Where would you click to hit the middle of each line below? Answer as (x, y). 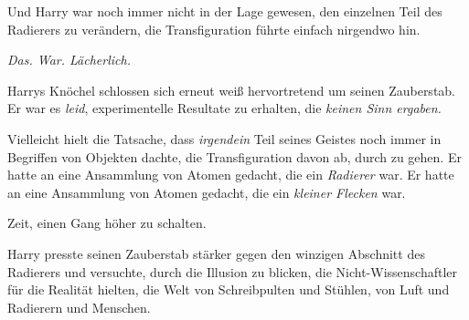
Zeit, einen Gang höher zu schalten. (107, 223)
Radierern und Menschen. (79, 307)
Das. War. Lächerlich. (69, 60)
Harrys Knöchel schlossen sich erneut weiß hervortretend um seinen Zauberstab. (232, 90)
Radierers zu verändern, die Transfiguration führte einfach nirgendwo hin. (214, 29)
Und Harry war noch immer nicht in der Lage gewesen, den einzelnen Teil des (225, 11)
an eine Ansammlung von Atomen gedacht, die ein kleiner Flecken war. (207, 192)
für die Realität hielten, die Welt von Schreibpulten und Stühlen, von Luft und (229, 289)
